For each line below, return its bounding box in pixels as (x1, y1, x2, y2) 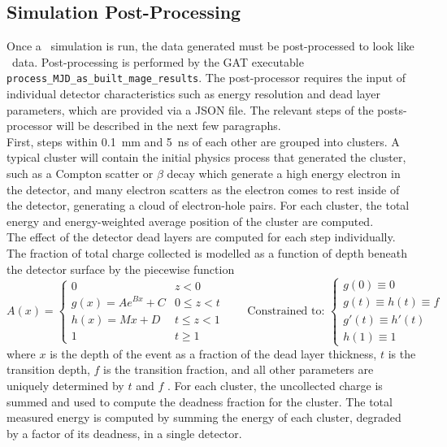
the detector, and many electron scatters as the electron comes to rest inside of (7, 180, 400, 197)
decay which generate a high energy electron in (167, 165, 401, 182)
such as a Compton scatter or (7, 165, 154, 182)
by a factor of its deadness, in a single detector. (7, 424, 242, 441)
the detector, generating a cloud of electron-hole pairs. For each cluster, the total (7, 197, 410, 214)
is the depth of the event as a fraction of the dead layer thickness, (50, 345, 377, 362)
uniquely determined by (7, 376, 124, 393)
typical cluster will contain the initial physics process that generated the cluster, (7, 149, 406, 166)
